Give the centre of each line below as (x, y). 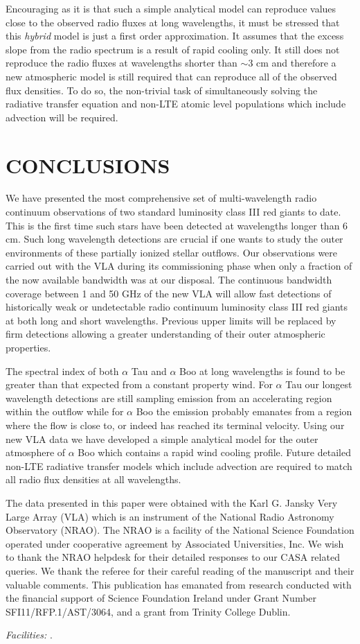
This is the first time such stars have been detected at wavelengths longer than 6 (177, 225)
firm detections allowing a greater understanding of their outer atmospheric (165, 334)
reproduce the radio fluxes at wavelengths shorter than (121, 63)
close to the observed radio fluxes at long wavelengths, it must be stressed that (173, 22)
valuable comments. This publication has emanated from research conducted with (179, 584)
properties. (28, 347)
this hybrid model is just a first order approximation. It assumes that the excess (175, 36)
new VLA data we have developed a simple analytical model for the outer (162, 438)
